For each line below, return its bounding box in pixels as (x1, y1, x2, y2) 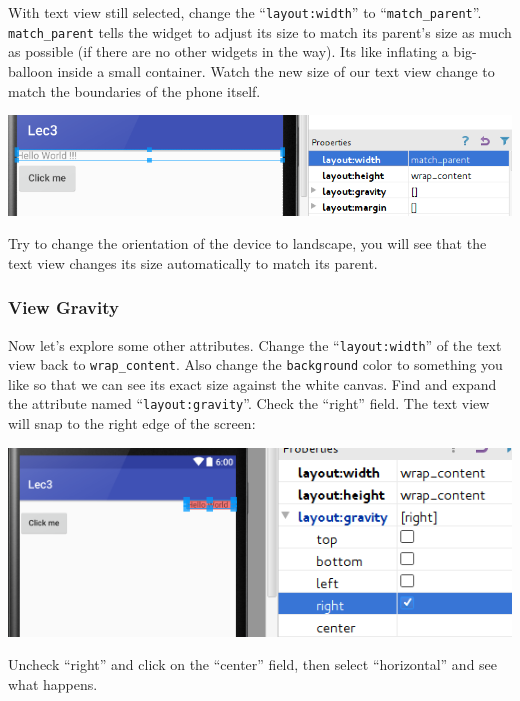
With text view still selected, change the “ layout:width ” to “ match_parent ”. (8, 2, 482, 22)
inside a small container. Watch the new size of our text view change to (57, 60, 495, 81)
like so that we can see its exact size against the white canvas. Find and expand (8, 373, 497, 394)
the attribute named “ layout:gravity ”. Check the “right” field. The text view (8, 393, 490, 414)
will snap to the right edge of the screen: (8, 413, 256, 434)
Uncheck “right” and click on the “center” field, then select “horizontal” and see (8, 654, 498, 675)
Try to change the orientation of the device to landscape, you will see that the (8, 233, 487, 254)
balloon (8, 60, 53, 81)
